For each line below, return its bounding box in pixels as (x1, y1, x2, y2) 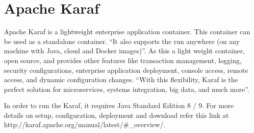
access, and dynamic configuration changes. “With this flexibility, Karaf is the (4, 74, 238, 85)
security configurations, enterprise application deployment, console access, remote (4, 65, 248, 75)
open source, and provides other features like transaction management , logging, (4, 55, 242, 65)
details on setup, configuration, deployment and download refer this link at (4, 110, 229, 120)
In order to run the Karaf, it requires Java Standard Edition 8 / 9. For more (4, 100, 234, 111)
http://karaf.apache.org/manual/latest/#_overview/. (4, 119, 166, 130)
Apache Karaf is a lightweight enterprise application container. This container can (4, 26, 251, 37)
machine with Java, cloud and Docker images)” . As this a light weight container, (4, 45, 245, 56)
